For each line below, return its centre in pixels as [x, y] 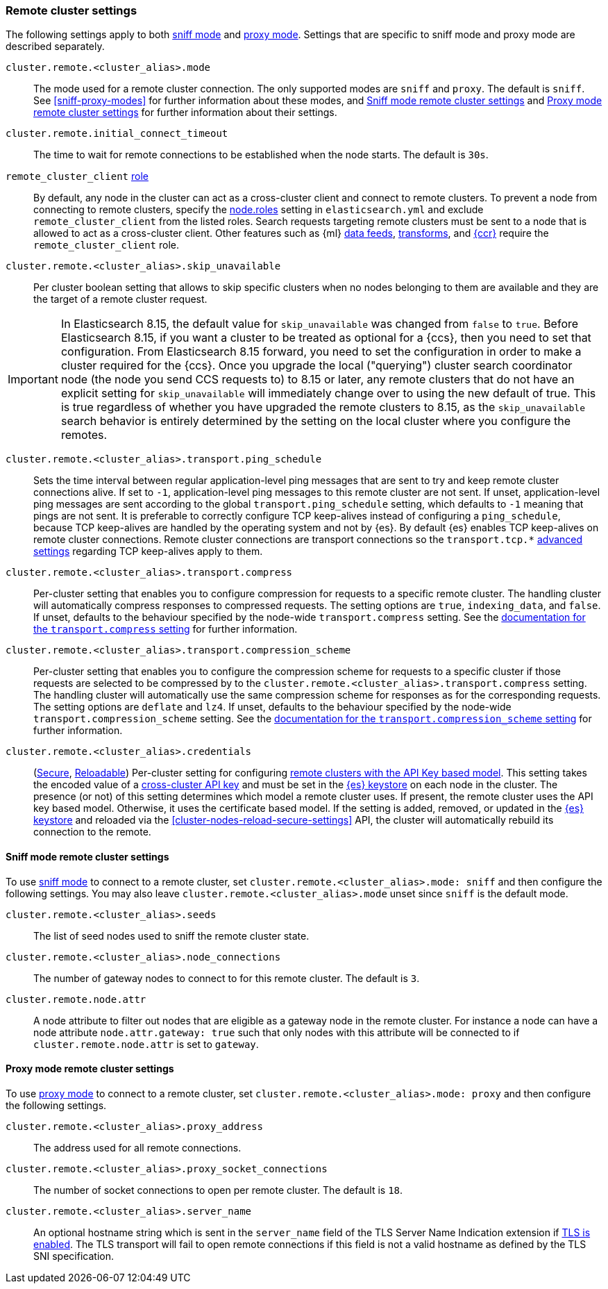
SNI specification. [74, 1256]
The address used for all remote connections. [137, 1147]
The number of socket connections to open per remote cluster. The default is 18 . [218, 1190]
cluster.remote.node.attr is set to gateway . [146, 1044]
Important [33, 380]
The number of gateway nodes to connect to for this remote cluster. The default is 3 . [227, 978]
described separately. [55, 47]
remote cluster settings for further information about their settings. [185, 113]
